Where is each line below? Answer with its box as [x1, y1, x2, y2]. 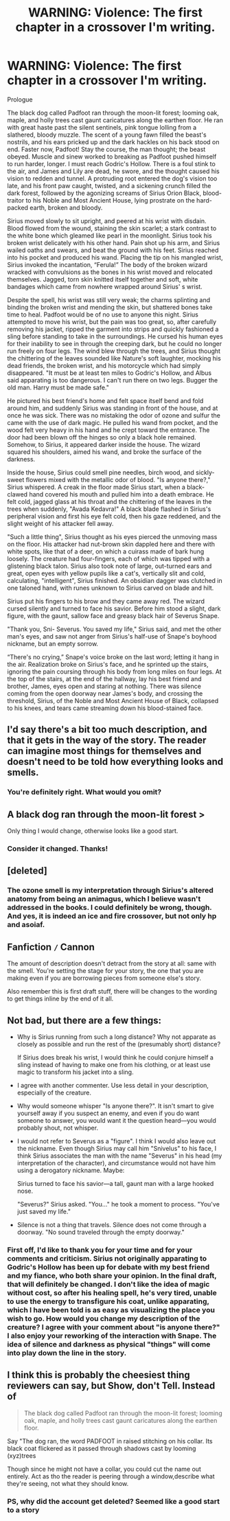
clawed [7, 490, 28, 499]
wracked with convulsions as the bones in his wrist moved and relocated [7, 268, 213, 276]
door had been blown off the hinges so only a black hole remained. [7, 433, 197, 441]
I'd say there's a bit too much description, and [7, 724, 207, 735]
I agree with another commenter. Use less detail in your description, [16, 1081, 209, 1089]
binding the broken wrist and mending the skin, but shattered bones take [7, 303, 213, 311]
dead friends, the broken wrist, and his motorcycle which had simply [7, 361, 201, 369]
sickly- [195, 468, 215, 477]
